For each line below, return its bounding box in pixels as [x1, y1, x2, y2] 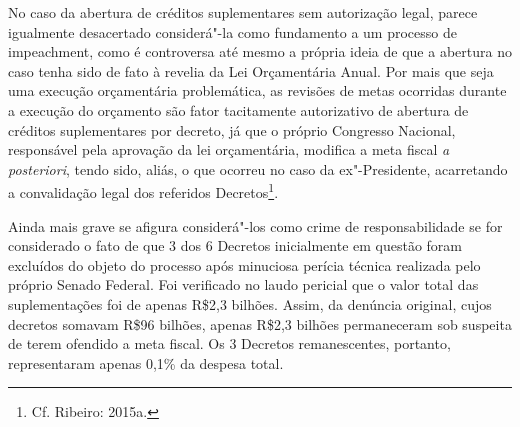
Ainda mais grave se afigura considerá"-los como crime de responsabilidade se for [8, 215, 503, 236]
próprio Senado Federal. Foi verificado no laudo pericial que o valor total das [8, 274, 479, 295]
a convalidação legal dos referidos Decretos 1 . [8, 179, 279, 202]
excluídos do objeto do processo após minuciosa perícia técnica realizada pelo [8, 254, 481, 275]
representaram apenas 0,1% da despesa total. [8, 352, 284, 373]
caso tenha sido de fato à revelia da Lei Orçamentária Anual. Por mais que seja [8, 60, 494, 81]
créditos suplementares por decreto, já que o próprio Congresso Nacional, [8, 119, 456, 140]
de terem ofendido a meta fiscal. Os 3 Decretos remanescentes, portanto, [8, 333, 451, 354]
